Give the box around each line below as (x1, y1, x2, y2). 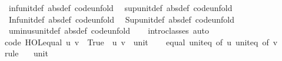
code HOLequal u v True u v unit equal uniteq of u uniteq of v (4, 35, 278, 48)
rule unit (4, 47, 48, 59)
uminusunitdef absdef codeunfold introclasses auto (8, 24, 209, 37)
